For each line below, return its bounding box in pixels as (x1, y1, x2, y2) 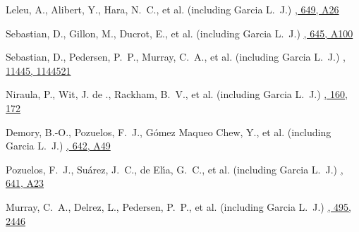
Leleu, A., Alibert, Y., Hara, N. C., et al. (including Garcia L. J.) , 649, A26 (6, 2, 339, 16)
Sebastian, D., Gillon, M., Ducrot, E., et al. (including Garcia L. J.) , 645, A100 (6, 25, 353, 40)
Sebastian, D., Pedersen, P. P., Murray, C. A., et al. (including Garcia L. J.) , (6, 49, 346, 64)
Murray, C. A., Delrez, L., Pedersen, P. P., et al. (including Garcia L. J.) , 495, (6, 199, 351, 214)
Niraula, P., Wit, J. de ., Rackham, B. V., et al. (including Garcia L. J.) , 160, (6, 87, 348, 102)
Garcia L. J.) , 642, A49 (6, 138, 111, 153)
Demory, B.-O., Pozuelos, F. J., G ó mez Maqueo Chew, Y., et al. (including (6, 124, 331, 139)
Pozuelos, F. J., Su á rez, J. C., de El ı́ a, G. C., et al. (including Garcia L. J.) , (6, 161, 343, 176)
